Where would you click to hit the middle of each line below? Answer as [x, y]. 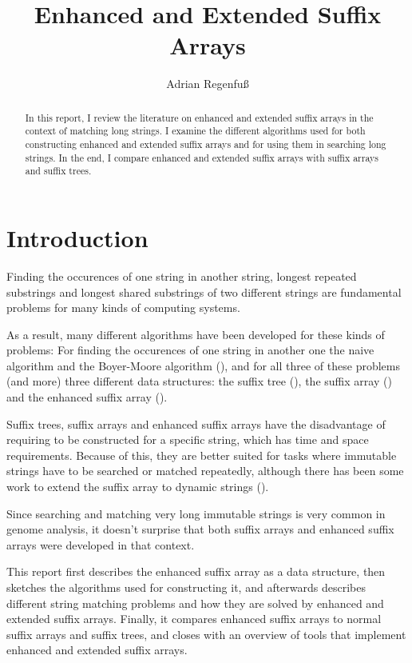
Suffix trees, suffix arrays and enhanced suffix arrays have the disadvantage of [196, 423]
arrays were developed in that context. [101, 544]
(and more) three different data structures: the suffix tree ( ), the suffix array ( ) [199, 381]
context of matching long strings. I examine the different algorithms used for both [195, 131]
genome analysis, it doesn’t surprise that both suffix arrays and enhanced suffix [200, 529]
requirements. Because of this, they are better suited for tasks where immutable [202, 455]
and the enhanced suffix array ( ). [87, 397]
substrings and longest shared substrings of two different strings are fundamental [204, 292]
